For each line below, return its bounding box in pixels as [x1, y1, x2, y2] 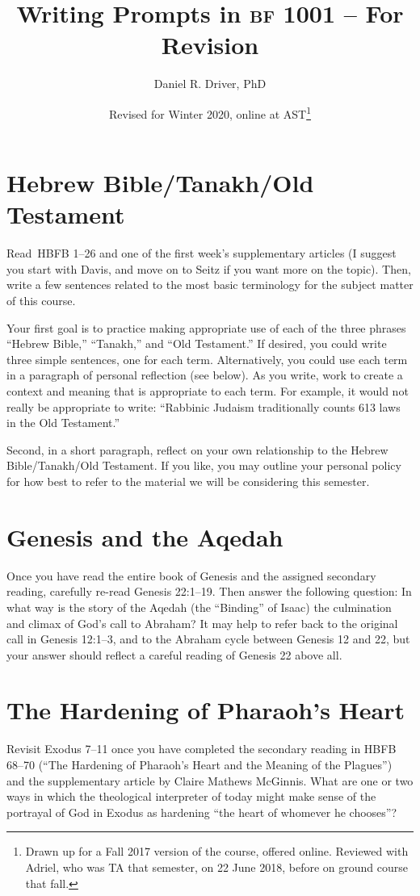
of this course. [6, 292, 76, 309]
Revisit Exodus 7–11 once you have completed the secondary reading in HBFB [6, 740, 397, 757]
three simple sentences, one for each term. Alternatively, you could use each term [6, 350, 408, 367]
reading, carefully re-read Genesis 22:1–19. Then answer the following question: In [6, 583, 412, 600]
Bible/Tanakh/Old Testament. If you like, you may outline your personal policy [6, 457, 401, 474]
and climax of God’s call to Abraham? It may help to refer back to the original [6, 614, 398, 631]
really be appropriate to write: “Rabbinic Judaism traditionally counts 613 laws [6, 398, 401, 415]
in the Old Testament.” [6, 414, 120, 431]
